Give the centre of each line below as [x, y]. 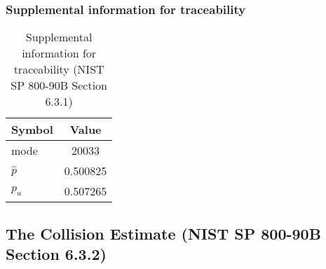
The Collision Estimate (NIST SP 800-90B [163, 233]
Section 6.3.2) [56, 254]
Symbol [32, 130]
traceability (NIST [59, 69]
